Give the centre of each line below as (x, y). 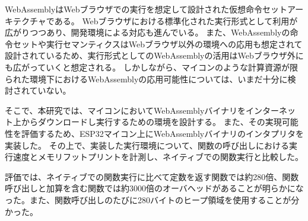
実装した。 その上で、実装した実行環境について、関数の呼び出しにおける (147, 145)
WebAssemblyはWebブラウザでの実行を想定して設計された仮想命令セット (146, 9)
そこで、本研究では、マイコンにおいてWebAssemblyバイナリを (126, 110)
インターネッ (271, 110)
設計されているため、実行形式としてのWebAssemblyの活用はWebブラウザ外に (154, 55)
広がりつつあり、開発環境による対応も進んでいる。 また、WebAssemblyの (147, 32)
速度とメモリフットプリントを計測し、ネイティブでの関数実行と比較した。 (158, 157)
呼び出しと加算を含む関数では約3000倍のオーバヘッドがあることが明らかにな (154, 188)
